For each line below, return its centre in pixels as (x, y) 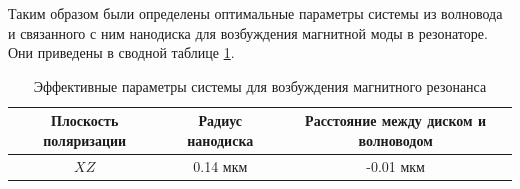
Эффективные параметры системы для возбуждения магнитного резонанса (260, 85)
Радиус (220, 120)
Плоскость (85, 120)
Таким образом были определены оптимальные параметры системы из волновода (255, 13)
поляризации (85, 139)
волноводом (395, 139)
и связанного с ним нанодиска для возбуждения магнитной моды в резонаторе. (248, 32)
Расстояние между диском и (396, 120)
